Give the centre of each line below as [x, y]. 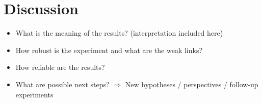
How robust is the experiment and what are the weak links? [109, 50]
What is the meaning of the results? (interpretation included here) [119, 33]
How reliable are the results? [60, 67]
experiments [34, 94]
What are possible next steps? [62, 84]
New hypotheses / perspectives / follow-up [192, 84]
